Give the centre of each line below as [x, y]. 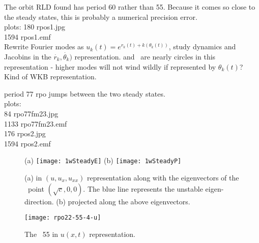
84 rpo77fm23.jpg [31, 113]
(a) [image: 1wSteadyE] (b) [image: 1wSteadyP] [103, 160]
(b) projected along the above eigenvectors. [123, 201]
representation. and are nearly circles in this [145, 56]
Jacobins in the [28, 56]
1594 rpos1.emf [27, 36]
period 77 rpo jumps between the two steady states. [85, 93]
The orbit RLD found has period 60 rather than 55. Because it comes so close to [130, 7]
